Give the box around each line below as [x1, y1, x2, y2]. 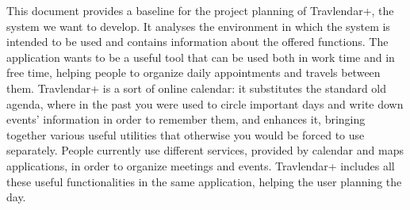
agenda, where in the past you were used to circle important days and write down [6, 95, 404, 112]
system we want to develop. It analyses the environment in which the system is [6, 17, 390, 34]
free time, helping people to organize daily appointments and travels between [6, 64, 381, 81]
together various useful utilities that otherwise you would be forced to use [6, 126, 365, 143]
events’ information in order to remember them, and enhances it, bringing [6, 111, 366, 128]
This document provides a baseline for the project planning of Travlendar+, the [6, 2, 394, 18]
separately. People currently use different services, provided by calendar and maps [6, 142, 404, 158]
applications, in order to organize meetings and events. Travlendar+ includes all [6, 157, 395, 174]
